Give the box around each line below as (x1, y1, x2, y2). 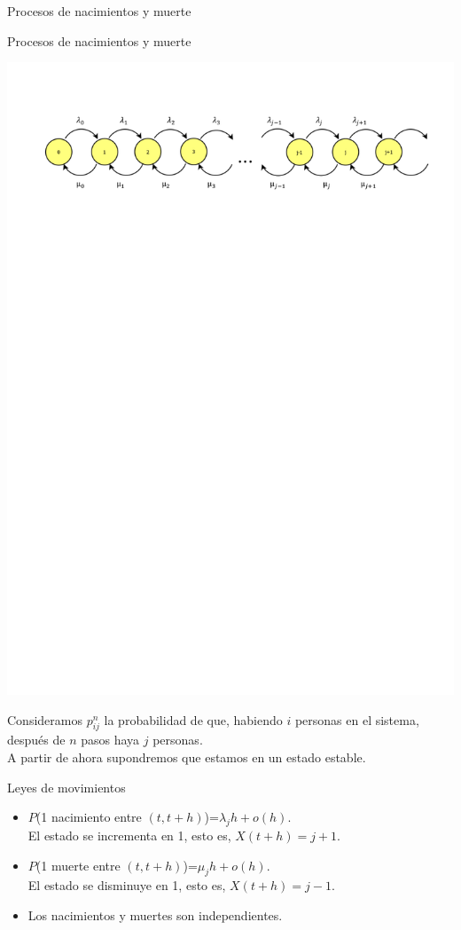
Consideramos (7, 710, 82, 729)
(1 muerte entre (35, 855, 121, 874)
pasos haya (81, 730, 140, 749)
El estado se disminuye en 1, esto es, (27, 876, 226, 895)
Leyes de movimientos (7, 777, 126, 796)
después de (7, 730, 66, 749)
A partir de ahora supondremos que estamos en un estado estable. (7, 748, 366, 766)
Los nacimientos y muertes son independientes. (27, 905, 283, 924)
